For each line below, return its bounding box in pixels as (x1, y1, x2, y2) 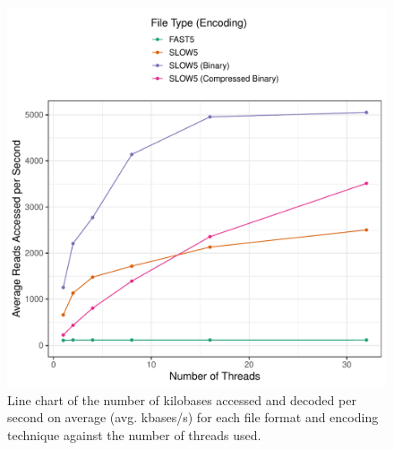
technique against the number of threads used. (7, 425, 261, 444)
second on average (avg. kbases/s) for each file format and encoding (7, 408, 379, 427)
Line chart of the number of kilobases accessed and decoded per (7, 390, 356, 409)
